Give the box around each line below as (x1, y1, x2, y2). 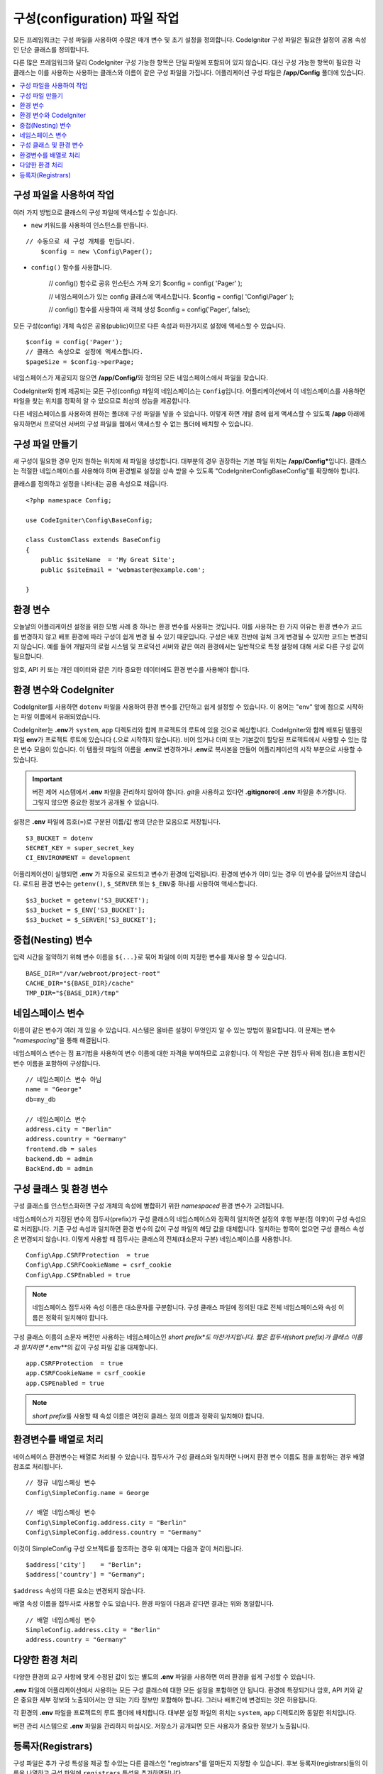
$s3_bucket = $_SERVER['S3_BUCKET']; (26, 916, 157, 924)
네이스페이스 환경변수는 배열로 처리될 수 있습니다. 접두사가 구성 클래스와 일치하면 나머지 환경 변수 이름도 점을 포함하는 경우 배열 (13, 1452, 365, 1461)
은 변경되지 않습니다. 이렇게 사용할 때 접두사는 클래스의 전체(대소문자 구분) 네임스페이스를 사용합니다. (13, 1235, 292, 1243)
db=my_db (26, 1095, 56, 1103)
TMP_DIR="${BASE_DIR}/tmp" (26, 989, 120, 997)
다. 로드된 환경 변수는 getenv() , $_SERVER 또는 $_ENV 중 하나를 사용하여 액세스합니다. (13, 880, 258, 888)
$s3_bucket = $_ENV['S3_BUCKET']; (26, 906, 145, 914)
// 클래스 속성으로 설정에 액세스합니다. (26, 348, 144, 356)
